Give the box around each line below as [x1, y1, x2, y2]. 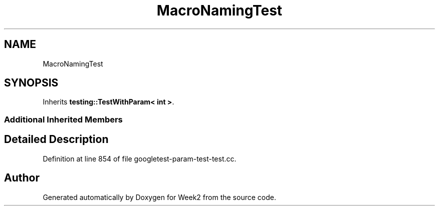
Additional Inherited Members [4, 114, 123, 124]
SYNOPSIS [4, 76, 59, 89]
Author [4, 171, 40, 184]
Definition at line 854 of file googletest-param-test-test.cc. [43, 154, 237, 163]
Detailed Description [4, 133, 109, 146]
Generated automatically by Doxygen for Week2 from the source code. [43, 192, 276, 201]
